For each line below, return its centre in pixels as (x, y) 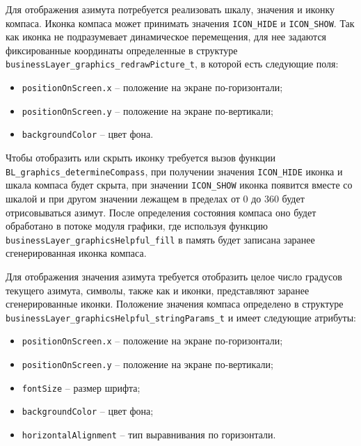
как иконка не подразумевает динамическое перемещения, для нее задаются (166, 37)
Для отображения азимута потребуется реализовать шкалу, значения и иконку (170, 9)
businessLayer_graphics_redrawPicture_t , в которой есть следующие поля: (172, 64)
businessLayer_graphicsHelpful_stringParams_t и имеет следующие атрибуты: (181, 317)
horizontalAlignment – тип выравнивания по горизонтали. (149, 435)
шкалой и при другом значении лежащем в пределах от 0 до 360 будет (155, 198)
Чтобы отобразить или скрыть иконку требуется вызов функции (141, 158)
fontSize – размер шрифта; (81, 387)
